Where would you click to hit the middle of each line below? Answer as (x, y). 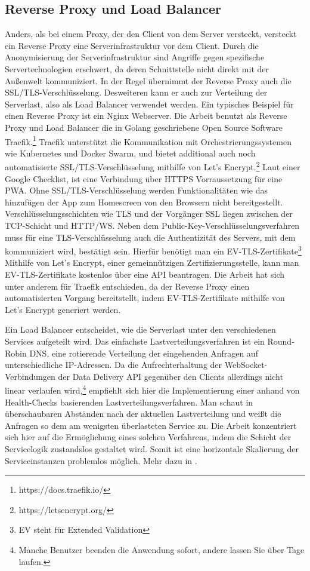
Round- (281, 341)
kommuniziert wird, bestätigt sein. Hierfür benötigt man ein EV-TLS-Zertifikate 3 (153, 250)
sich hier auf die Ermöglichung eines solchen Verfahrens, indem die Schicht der (148, 437)
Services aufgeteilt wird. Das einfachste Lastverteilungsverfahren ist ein (135, 341)
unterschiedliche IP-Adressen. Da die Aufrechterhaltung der (114, 365)
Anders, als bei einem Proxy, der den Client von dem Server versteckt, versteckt (151, 34)
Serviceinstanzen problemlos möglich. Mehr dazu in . (101, 460)
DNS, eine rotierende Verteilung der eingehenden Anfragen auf (144, 353)
